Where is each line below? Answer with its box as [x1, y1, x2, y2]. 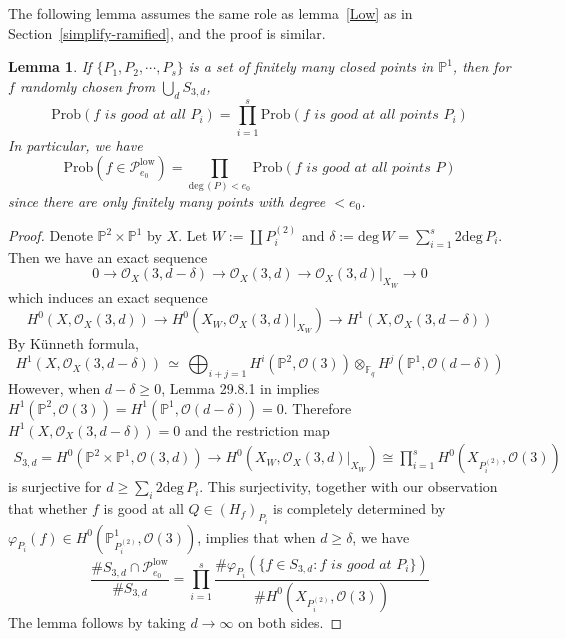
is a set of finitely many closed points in [188, 56, 434, 77]
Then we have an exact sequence [8, 246, 208, 267]
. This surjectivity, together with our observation [199, 476, 498, 497]
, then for [452, 56, 511, 77]
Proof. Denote [8, 225, 93, 246]
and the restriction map [184, 419, 330, 440]
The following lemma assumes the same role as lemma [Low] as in [8, 3, 413, 23]
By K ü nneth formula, [8, 333, 139, 354]
